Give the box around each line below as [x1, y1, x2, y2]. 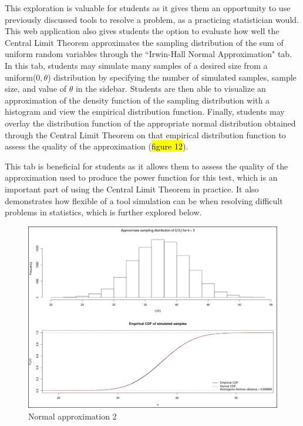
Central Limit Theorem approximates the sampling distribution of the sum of [5, 36, 284, 48]
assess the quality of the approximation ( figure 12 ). [5, 140, 188, 152]
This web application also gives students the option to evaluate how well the [5, 25, 280, 37]
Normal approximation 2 [28, 410, 117, 422]
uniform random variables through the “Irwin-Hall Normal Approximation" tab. [5, 48, 292, 60]
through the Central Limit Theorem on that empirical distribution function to [5, 128, 286, 141]
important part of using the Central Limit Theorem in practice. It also [5, 182, 259, 195]
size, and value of [5, 82, 67, 95]
